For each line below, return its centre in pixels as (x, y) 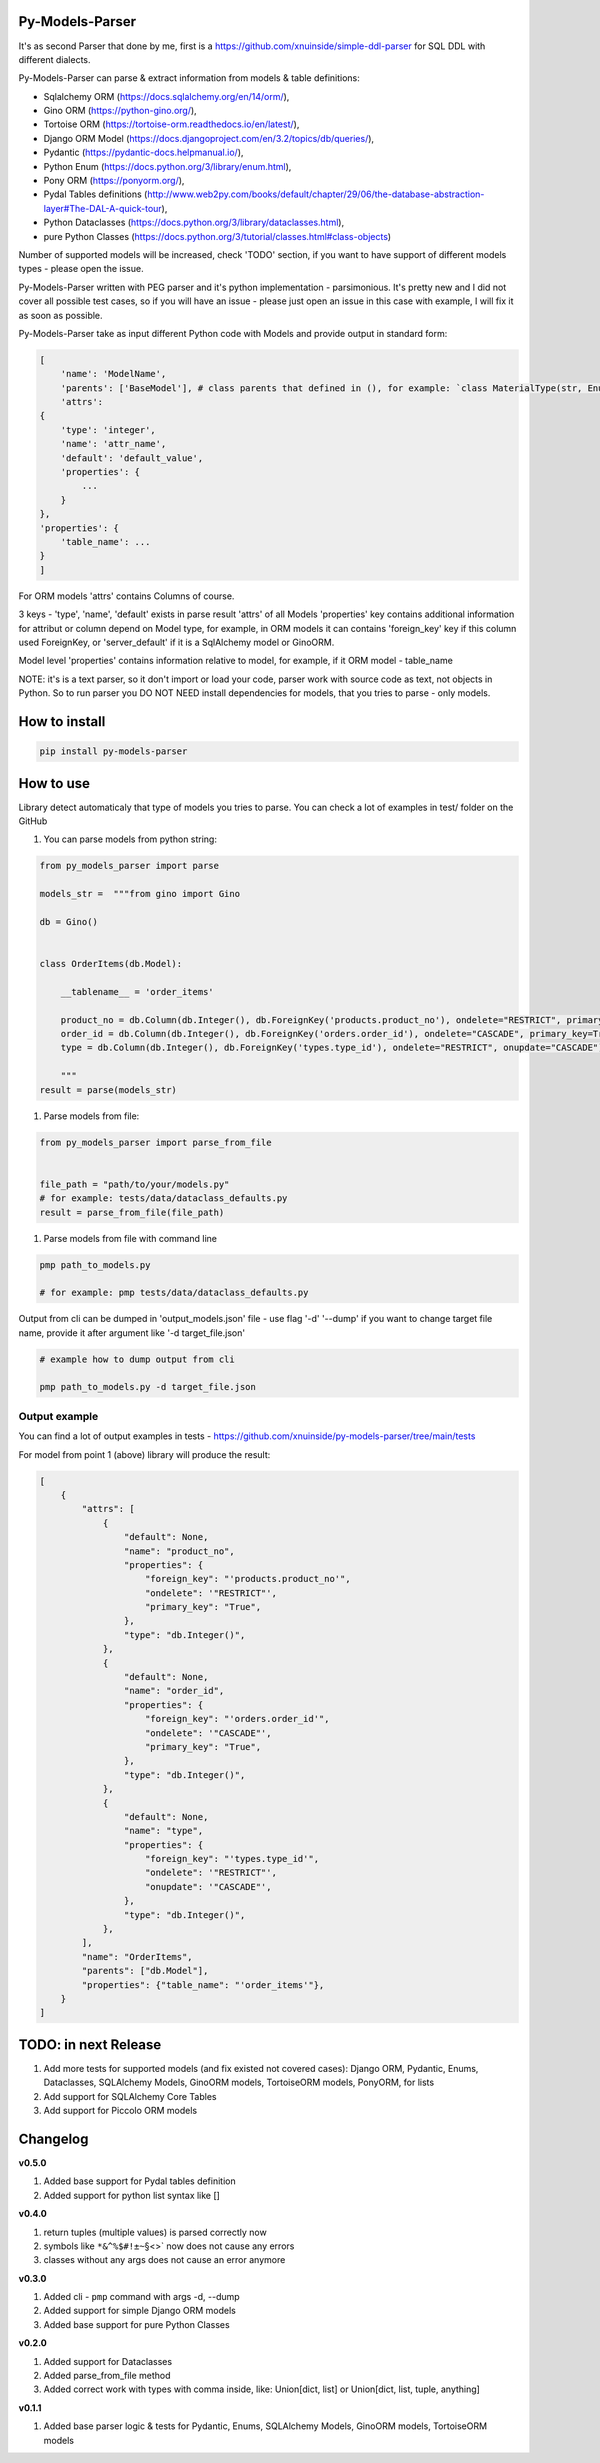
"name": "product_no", (179, 1551)
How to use (54, 783)
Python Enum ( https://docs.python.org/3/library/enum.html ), (167, 166)
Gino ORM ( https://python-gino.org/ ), (120, 111)
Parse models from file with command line (130, 1238)
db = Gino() (69, 921)
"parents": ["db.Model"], (145, 1971)
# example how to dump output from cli (137, 1359)
